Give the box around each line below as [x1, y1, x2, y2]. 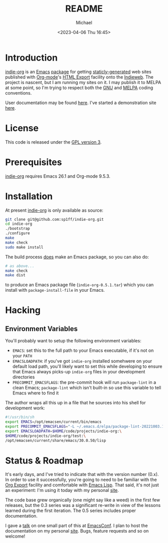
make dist [5, 273, 26, 278]
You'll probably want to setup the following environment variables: [5, 338, 141, 344]
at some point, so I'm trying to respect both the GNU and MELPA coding [5, 85, 153, 91]
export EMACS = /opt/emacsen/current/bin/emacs [5, 419, 101, 424]
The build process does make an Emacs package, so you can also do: [5, 254, 149, 260]
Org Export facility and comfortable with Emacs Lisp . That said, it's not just [5, 482, 159, 488]
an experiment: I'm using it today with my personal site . [5, 487, 119, 493]
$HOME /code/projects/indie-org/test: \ [5, 433, 86, 438]
